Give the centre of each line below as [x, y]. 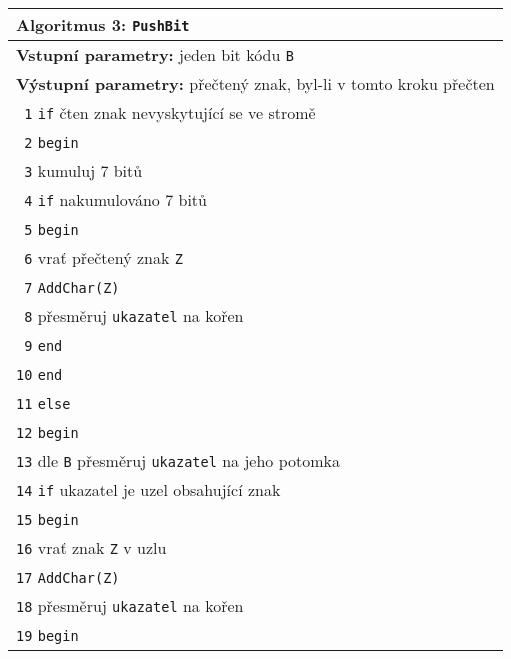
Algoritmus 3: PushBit [103, 24]
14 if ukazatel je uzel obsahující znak [148, 489]
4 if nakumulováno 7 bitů [115, 199]
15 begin [47, 520]
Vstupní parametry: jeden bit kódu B [155, 54]
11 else [43, 404]
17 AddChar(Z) [68, 578]
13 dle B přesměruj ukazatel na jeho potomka [178, 460]
